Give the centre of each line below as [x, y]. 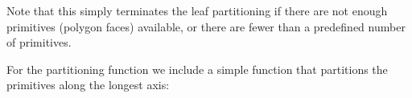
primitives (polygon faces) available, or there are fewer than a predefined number [206, 26]
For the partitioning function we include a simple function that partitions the [197, 69]
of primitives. [39, 42]
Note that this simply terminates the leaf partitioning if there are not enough [197, 10]
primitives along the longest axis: [88, 85]
